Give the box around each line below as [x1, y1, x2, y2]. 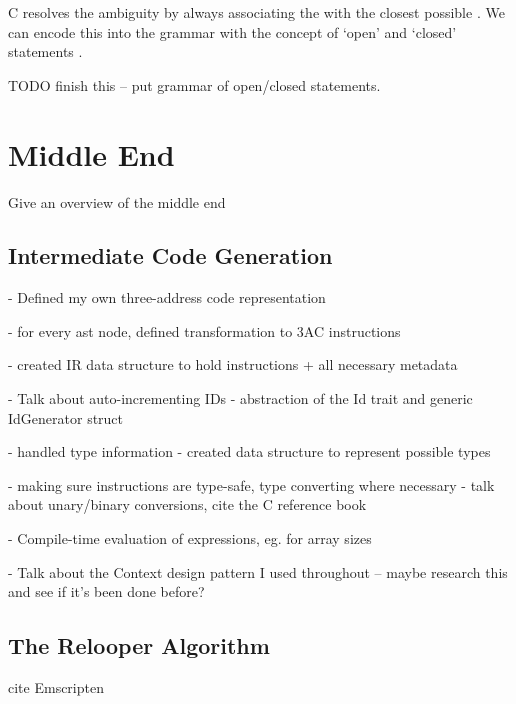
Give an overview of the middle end [8, 191, 226, 212]
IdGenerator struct [8, 407, 124, 428]
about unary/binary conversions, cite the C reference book [8, 494, 367, 515]
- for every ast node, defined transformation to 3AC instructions [8, 320, 401, 341]
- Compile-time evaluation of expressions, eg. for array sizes [8, 528, 372, 549]
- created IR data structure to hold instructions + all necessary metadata [8, 354, 458, 375]
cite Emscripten [8, 677, 104, 698]
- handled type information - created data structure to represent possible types [8, 441, 491, 462]
